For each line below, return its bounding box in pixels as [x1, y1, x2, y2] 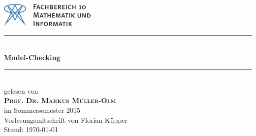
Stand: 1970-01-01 [4, 124, 58, 135]
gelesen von [4, 85, 38, 96]
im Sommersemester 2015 [4, 104, 80, 115]
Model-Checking [4, 52, 61, 62]
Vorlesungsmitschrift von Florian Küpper [4, 114, 128, 125]
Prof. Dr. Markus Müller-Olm [4, 95, 116, 105]
